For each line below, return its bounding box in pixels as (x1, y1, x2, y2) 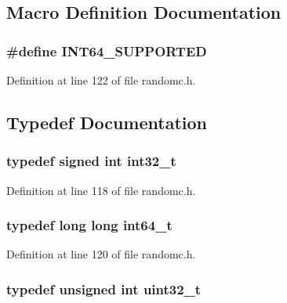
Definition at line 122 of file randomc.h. (6, 72, 196, 88)
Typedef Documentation (6, 110, 207, 134)
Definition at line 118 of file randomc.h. (6, 182, 196, 198)
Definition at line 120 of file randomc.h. (6, 246, 196, 262)
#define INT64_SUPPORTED (6, 41, 207, 60)
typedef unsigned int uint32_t (6, 279, 202, 298)
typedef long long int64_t (6, 215, 173, 235)
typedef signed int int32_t (6, 151, 176, 171)
